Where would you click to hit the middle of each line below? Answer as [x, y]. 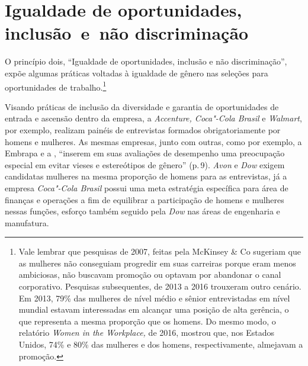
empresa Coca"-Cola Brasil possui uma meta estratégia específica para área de [147, 187]
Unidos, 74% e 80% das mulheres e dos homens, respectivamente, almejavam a [161, 344]
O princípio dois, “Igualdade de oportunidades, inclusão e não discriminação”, [146, 61]
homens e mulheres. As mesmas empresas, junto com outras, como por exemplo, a [153, 141]
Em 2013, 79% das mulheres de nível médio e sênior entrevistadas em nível [154, 298]
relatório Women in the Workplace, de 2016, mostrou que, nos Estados [147, 333]
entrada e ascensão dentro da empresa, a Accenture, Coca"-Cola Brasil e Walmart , [153, 118]
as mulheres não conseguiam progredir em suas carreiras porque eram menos [157, 263]
